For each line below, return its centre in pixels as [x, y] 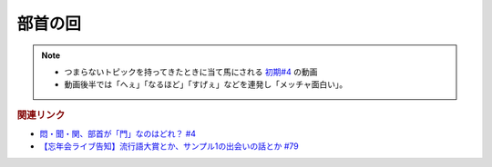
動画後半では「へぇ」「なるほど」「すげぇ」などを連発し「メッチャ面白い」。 [206, 84]
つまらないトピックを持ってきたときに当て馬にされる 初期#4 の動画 [191, 72]
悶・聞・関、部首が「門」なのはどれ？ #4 [118, 133]
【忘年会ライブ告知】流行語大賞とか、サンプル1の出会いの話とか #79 [169, 146]
